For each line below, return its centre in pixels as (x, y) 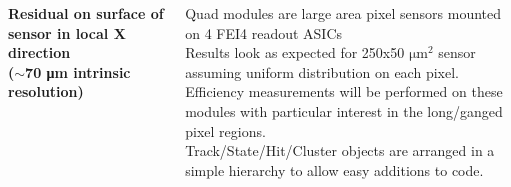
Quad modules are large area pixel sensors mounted (343, 13)
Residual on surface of (86, 13)
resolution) (46, 91)
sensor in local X (67, 32)
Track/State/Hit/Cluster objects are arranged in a (340, 150)
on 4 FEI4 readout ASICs (264, 32)
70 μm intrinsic (78, 71)
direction (39, 52)
